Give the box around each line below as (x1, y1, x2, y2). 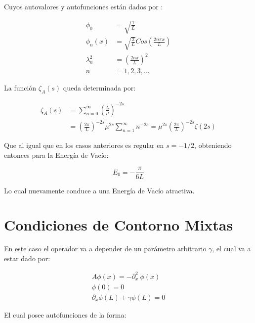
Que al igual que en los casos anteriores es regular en (4, 140, 164, 150)
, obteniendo (194, 140, 232, 150)
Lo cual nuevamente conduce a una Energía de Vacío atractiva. (4, 185, 195, 196)
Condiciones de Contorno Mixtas (4, 215, 233, 235)
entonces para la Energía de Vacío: (4, 149, 109, 160)
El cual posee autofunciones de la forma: (4, 309, 127, 320)
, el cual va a (212, 243, 251, 254)
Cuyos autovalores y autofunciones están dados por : (4, 1, 163, 11)
